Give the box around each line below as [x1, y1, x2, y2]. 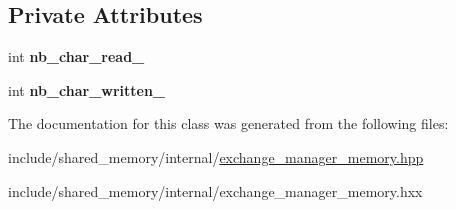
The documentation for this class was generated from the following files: [8, 113, 449, 134]
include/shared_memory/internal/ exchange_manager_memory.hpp [8, 146, 424, 167]
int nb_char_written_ [8, 79, 166, 100]
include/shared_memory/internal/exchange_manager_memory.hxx [8, 180, 423, 201]
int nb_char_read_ [8, 46, 145, 67]
